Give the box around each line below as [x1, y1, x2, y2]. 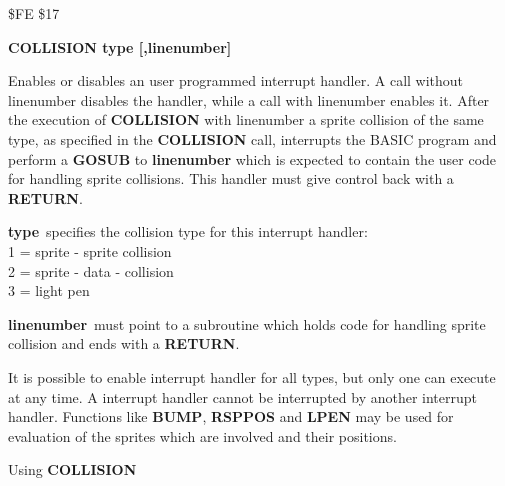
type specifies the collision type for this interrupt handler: [8, 221, 368, 242]
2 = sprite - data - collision [8, 260, 174, 281]
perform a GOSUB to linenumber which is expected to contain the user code [8, 148, 497, 169]
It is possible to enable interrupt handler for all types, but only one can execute [8, 366, 496, 387]
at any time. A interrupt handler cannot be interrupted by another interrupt [8, 386, 477, 407]
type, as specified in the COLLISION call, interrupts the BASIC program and [8, 128, 497, 149]
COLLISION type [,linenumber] [8, 36, 232, 57]
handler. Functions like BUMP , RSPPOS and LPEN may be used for [8, 406, 454, 427]
